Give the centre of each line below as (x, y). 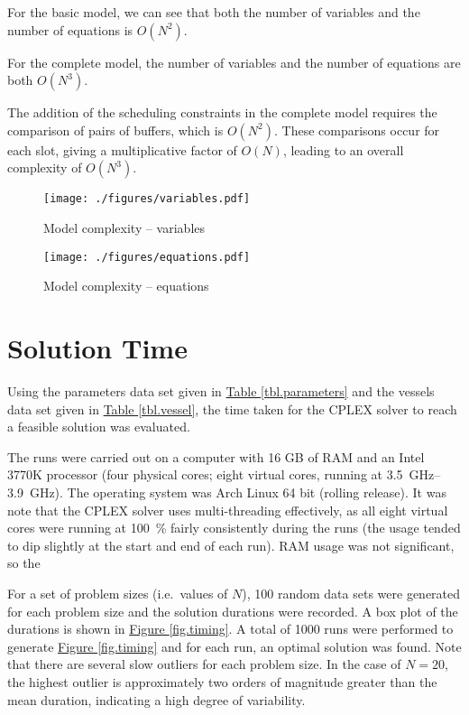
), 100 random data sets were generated (351, 593)
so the (24, 563)
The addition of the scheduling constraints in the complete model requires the (222, 112)
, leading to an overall (343, 149)
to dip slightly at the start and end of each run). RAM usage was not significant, (231, 545)
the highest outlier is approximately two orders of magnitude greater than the (222, 681)
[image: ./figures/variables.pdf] (147, 199)
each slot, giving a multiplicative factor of (122, 149)
